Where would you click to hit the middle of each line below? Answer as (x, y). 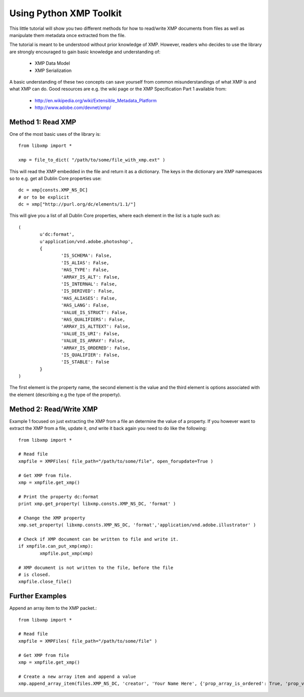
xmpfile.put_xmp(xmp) (67, 553)
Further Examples (38, 596)
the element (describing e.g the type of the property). (65, 395)
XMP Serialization (53, 70)
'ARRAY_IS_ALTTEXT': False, (96, 326)
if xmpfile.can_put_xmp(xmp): (56, 546)
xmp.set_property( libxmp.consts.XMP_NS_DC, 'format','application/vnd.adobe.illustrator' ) (137, 525)
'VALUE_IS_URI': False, (90, 334)
